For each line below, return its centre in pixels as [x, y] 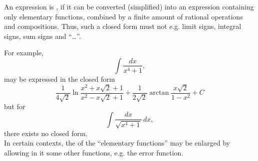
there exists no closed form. [46, 133]
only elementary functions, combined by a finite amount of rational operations [124, 16]
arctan [159, 93]
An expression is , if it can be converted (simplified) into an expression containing [129, 6]
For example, [24, 53]
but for [15, 106]
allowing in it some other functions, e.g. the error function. [94, 152]
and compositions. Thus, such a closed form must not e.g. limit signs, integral [123, 26]
